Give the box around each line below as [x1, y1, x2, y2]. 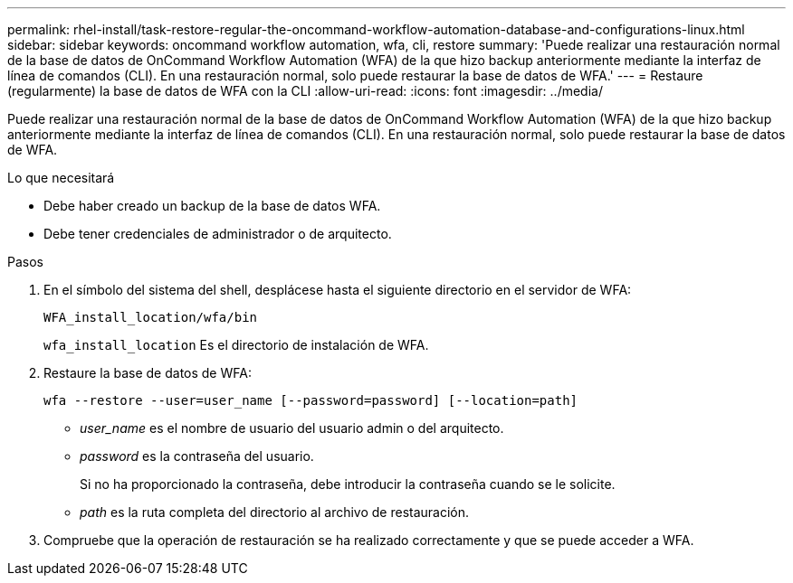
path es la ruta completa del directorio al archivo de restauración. [80, 504, 470, 520]
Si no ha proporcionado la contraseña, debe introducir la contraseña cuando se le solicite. [80, 476, 616, 492]
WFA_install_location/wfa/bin [43, 310, 258, 324]
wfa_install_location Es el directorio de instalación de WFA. [43, 337, 429, 353]
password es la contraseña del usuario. [80, 448, 314, 464]
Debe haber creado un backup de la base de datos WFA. [43, 198, 381, 213]
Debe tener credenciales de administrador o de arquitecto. [43, 226, 392, 241]
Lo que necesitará [7, 170, 115, 185]
